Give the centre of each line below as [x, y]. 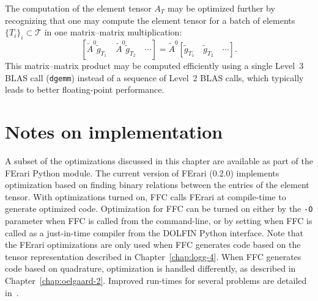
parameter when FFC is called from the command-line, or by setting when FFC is [159, 220]
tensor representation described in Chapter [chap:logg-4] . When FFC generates [153, 256]
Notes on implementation [114, 132]
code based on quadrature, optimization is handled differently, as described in [150, 268]
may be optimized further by [221, 8]
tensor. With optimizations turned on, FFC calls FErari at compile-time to [146, 196]
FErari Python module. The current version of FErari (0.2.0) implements [142, 172]
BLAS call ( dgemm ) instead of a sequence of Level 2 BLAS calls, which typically [154, 77]
